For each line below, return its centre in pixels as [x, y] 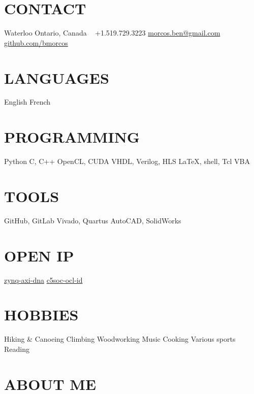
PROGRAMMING [72, 137]
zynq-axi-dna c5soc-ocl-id [43, 280]
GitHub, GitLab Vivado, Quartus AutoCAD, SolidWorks [93, 220]
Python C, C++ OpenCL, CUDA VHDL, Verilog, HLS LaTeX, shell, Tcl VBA [127, 161]
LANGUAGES [57, 77]
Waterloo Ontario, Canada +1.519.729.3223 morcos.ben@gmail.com [112, 33]
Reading [17, 349]
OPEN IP [39, 255]
